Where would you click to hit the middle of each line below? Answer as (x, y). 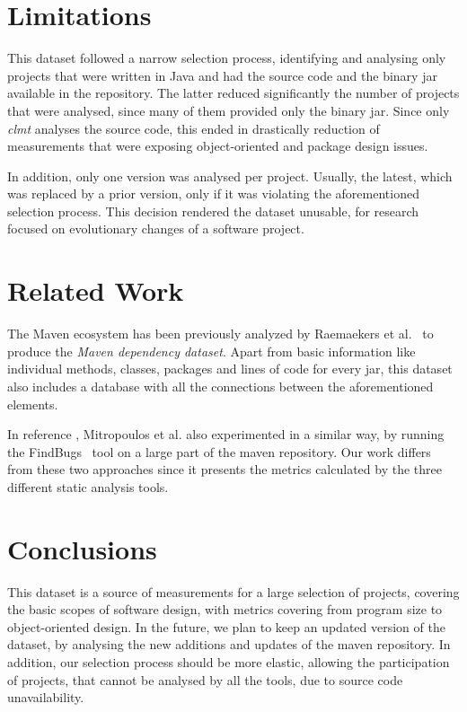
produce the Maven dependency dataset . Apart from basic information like (211, 351)
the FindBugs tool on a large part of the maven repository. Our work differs (219, 451)
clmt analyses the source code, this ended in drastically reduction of (194, 128)
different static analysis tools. (88, 486)
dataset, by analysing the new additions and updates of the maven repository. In (229, 644)
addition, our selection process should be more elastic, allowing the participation (229, 662)
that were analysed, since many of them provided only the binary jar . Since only (229, 110)
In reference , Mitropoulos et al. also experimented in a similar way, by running (226, 434)
